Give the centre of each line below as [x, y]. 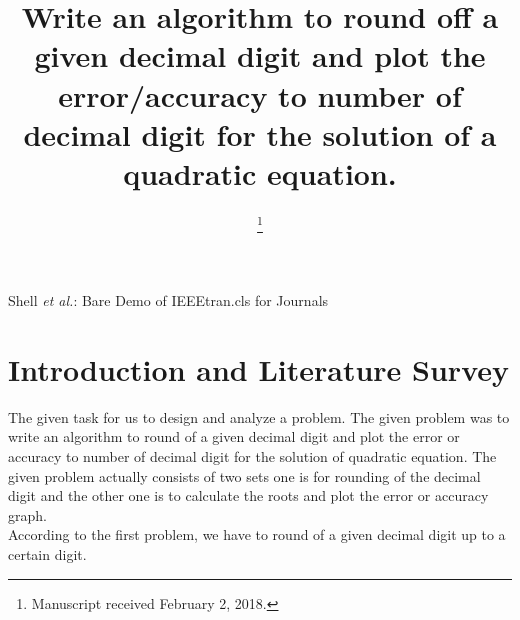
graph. [27, 514]
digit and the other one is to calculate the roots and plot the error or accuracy [248, 495]
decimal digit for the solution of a [260, 133]
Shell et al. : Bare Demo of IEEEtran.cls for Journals [168, 300]
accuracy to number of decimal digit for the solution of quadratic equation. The [252, 456]
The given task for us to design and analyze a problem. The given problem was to [259, 416]
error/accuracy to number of [260, 94]
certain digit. [47, 554]
